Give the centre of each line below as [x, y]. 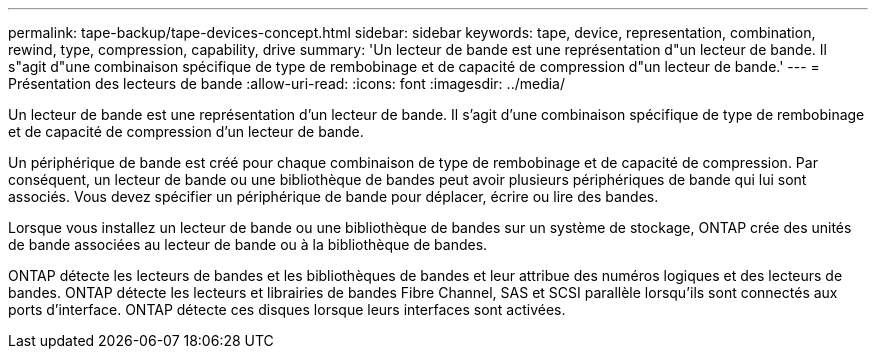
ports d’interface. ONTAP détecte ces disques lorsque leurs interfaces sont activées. [287, 309]
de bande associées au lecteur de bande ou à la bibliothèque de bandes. [248, 244]
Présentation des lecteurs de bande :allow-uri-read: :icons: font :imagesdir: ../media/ [286, 83]
